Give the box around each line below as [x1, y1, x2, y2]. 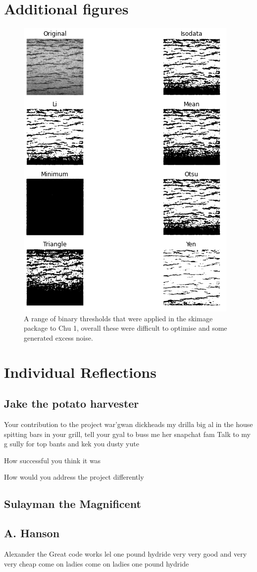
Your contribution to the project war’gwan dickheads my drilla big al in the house [4, 419, 253, 429]
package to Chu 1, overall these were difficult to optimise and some [24, 323, 227, 333]
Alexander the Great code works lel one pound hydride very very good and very [4, 549, 247, 559]
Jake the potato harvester [4, 396, 139, 411]
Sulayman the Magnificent [4, 496, 141, 511]
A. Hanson [4, 525, 60, 541]
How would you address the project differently [4, 472, 144, 482]
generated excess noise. [24, 332, 93, 343]
